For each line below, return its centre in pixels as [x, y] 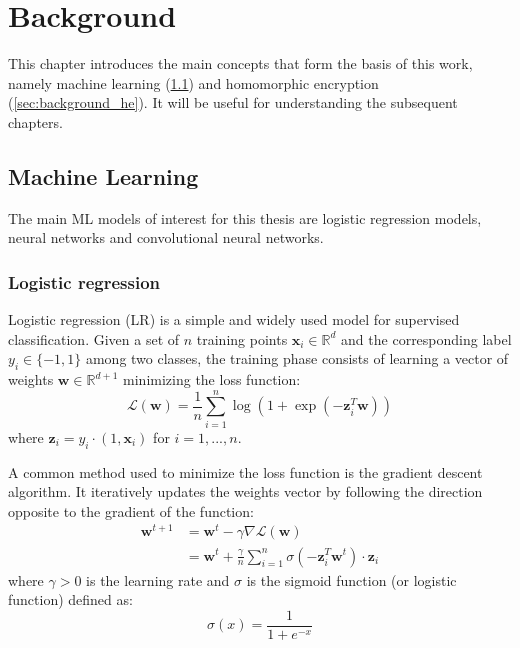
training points [242, 338]
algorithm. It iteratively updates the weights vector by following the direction [245, 491]
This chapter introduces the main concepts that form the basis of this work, [240, 63]
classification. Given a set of [94, 338]
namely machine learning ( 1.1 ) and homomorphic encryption [193, 82]
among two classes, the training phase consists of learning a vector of [297, 358]
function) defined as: [70, 599]
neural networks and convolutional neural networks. [166, 237]
